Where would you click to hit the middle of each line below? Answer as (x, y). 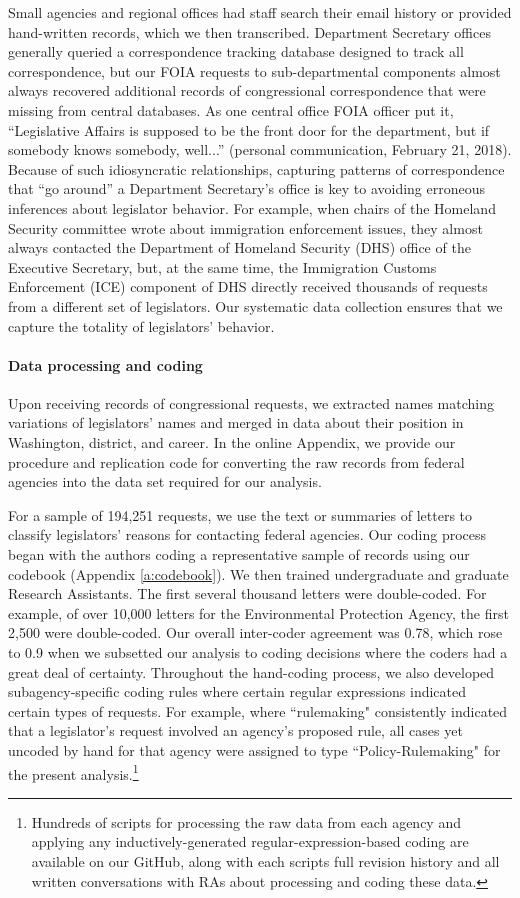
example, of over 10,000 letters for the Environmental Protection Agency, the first (258, 612)
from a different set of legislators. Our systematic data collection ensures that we (255, 305)
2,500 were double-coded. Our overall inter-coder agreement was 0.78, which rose (255, 632)
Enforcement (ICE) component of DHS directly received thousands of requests (248, 286)
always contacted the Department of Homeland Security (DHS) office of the (239, 247)
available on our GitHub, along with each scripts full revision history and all (265, 861)
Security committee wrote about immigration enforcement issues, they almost (245, 227)
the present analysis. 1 (73, 772)
